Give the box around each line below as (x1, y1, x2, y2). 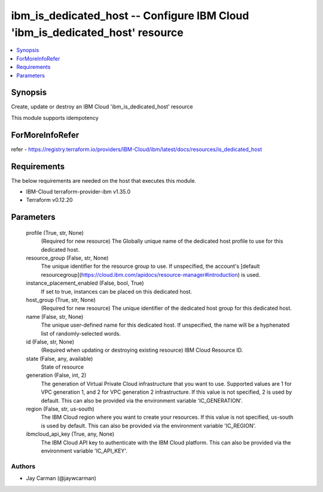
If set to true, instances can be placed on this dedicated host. (41, 288, 193, 295)
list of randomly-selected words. (41, 330, 121, 337)
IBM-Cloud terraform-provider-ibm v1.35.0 (26, 188, 131, 195)
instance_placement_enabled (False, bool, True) (26, 279, 144, 287)
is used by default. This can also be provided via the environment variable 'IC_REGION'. (41, 422, 257, 429)
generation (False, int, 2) (26, 372, 87, 379)
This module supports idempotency (11, 114, 99, 121)
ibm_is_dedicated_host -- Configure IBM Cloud (11, 9, 249, 22)
